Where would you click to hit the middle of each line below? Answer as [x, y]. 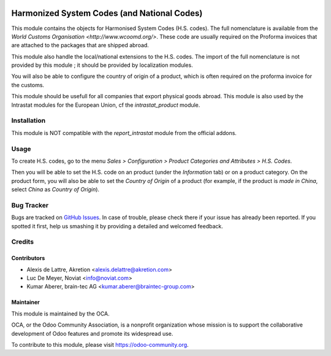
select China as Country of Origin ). [55, 190]
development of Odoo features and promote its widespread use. [92, 333]
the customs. [28, 85]
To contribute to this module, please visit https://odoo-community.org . [100, 344]
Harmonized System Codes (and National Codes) [107, 13]
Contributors [28, 258]
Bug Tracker [30, 205]
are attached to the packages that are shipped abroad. [80, 45]
